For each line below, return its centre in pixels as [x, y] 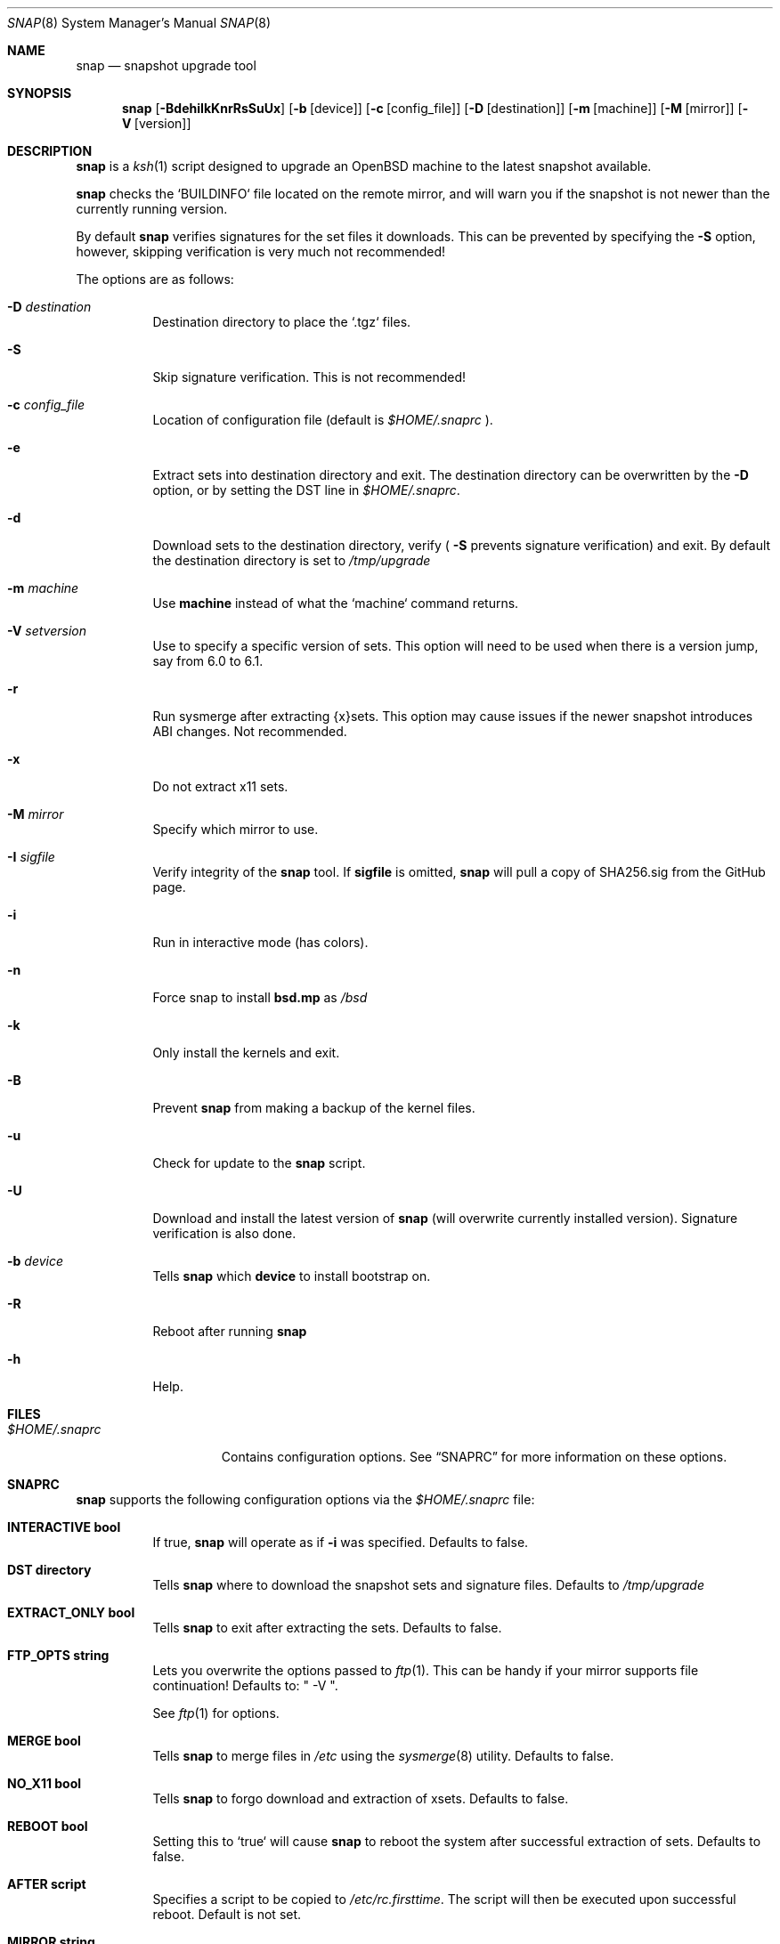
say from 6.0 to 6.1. [208, 661]
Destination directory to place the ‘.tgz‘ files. [282, 322]
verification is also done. [224, 1233]
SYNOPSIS [40, 93]
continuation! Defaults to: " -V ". [245, 1685]
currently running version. [152, 209]
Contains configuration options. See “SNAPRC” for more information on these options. [474, 1457]
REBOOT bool [48, 1826]
